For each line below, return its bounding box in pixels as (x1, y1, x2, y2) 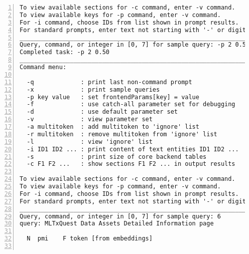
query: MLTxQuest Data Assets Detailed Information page (20, 220, 214, 227)
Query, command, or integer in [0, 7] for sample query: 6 (20, 212, 221, 220)
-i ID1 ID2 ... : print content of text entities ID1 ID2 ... (27, 145, 239, 153)
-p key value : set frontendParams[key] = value (27, 93, 199, 101)
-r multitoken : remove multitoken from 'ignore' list (27, 130, 217, 138)
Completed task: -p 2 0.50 (20, 49, 109, 56)
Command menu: (20, 64, 67, 71)
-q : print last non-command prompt (27, 78, 192, 86)
